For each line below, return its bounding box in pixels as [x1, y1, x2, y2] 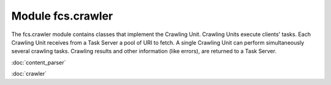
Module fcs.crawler [11, 9, 113, 23]
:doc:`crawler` [11, 70, 47, 78]
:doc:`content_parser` [11, 59, 66, 66]
